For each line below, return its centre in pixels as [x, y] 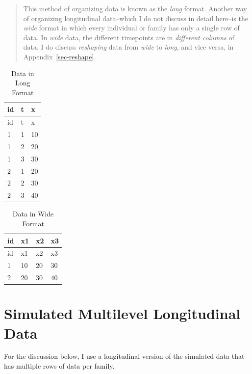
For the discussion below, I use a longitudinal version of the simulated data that [124, 356]
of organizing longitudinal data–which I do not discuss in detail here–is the [136, 18]
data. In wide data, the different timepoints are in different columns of [129, 37]
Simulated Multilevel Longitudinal [122, 313]
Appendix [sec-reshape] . [60, 56]
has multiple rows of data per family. [59, 366]
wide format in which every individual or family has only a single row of [131, 28]
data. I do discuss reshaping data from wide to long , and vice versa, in [128, 47]
